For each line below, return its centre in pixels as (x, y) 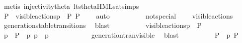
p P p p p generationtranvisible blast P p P (121, 34)
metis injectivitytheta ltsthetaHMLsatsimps (71, 6)
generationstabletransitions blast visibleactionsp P (103, 25)
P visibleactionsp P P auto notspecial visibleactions (118, 15)
